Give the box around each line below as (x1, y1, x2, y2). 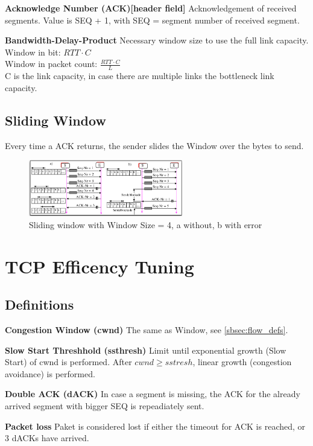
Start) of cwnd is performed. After (5, 355, 132, 368)
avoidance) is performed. (5, 367, 95, 380)
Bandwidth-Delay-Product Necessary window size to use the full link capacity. (5, 34, 309, 46)
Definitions (5, 295, 74, 314)
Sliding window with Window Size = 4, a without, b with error (29, 218, 262, 231)
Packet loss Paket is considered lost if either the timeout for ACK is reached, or (5, 419, 306, 432)
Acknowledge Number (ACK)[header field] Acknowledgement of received (5, 2, 297, 14)
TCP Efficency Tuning (5, 253, 194, 278)
